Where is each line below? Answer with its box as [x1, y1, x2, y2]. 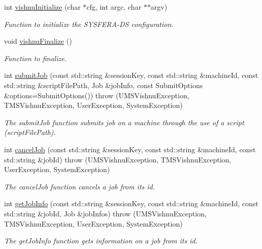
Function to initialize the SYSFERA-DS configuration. [4, 18, 174, 29]
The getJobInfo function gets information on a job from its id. [4, 235, 198, 246]
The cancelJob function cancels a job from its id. [4, 181, 155, 191]
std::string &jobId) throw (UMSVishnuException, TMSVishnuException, [4, 154, 232, 164]
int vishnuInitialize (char [4, 2, 81, 12]
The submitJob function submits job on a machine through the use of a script [4, 117, 244, 127]
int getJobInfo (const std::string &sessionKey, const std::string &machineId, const [4, 198, 258, 209]
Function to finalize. [4, 52, 67, 63]
